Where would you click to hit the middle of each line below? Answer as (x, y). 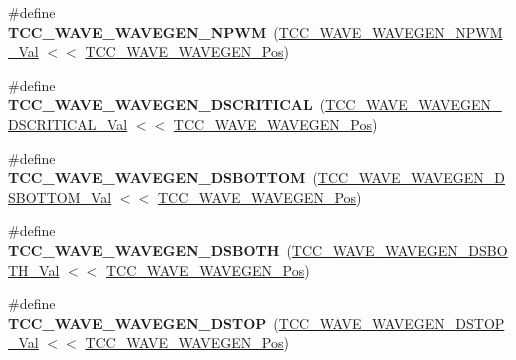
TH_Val (34, 269)
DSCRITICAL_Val (68, 123)
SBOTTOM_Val (60, 196)
